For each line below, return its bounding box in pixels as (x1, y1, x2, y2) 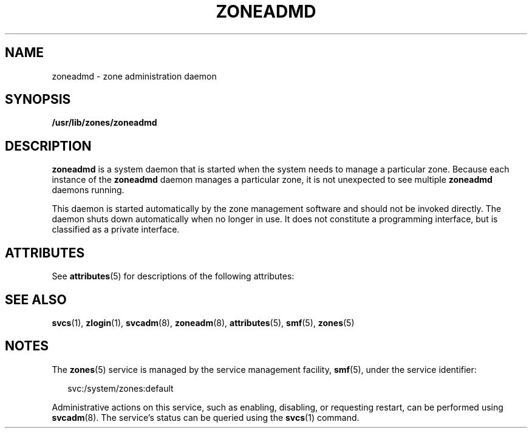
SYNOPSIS (5, 92, 71, 107)
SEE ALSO (5, 292, 67, 307)
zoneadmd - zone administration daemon (52, 70, 217, 81)
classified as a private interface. (52, 224, 180, 235)
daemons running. (52, 185, 124, 196)
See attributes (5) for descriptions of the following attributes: (52, 271, 295, 282)
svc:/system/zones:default (67, 383, 174, 394)
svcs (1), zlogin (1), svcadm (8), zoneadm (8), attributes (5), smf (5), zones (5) (52, 317, 355, 328)
